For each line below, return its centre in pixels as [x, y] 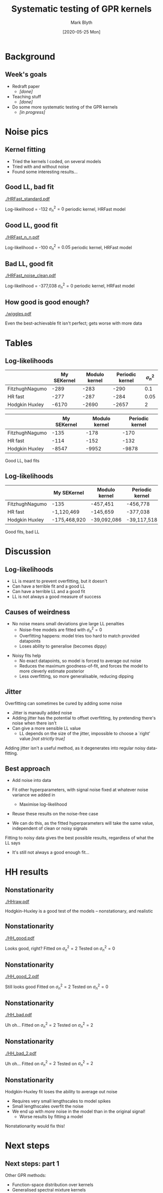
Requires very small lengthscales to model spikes [61, 1101]
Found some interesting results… [45, 172]
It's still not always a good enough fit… [51, 852]
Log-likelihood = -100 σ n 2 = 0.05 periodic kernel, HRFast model [69, 247]
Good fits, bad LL [22, 532]
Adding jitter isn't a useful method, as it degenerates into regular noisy [75, 748]
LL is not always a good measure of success [57, 596]
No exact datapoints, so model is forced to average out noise [80, 661]
